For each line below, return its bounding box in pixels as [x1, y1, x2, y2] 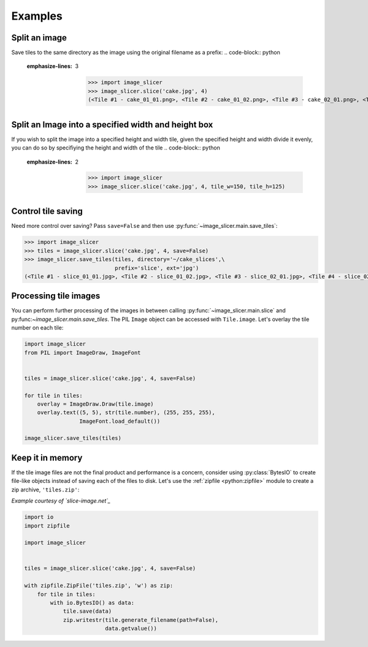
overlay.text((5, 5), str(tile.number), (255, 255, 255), [37, 409, 215, 416]
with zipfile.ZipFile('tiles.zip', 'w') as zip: [24, 582, 174, 589]
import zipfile [24, 522, 70, 529]
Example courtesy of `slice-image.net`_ [11, 497, 110, 505]
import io [24, 513, 54, 521]
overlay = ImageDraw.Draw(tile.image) [37, 400, 154, 407]
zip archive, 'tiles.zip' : [11, 486, 80, 493]
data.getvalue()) [105, 625, 158, 632]
